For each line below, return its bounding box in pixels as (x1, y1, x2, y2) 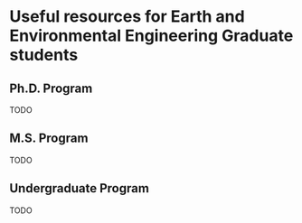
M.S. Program (9, 131, 89, 146)
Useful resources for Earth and (9, 6, 246, 27)
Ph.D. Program (9, 80, 93, 96)
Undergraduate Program (9, 181, 149, 196)
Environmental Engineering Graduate (9, 25, 294, 46)
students (9, 45, 79, 65)
